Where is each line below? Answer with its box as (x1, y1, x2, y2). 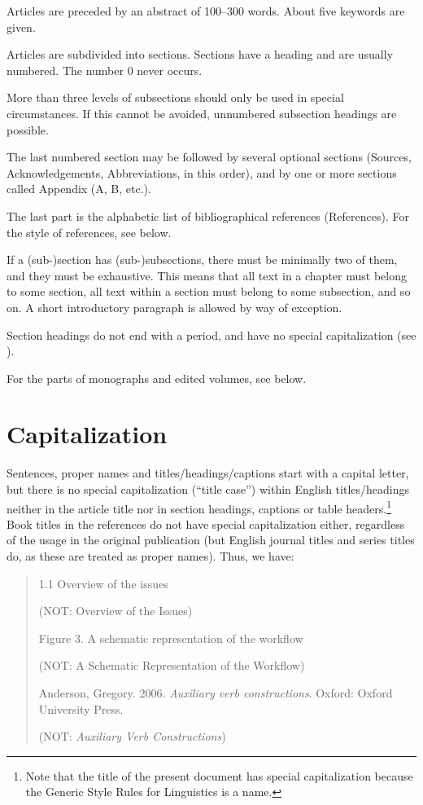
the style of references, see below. (7, 223, 172, 240)
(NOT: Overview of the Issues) (38, 602, 193, 619)
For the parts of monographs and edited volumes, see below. (7, 369, 307, 386)
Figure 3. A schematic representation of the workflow (38, 629, 303, 646)
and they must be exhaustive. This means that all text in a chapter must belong (7, 266, 407, 284)
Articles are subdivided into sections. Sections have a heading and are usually (7, 46, 394, 63)
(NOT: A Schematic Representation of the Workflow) (38, 657, 305, 674)
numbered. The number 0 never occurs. (7, 61, 203, 78)
